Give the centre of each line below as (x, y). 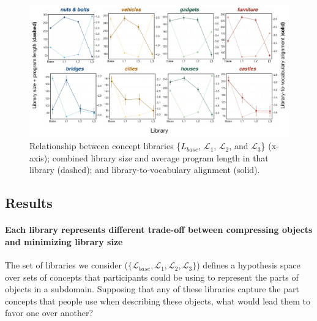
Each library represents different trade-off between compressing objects (159, 230)
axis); (40, 157)
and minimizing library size (64, 241)
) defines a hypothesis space (248, 265)
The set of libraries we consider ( (66, 265)
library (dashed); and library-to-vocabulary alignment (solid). (145, 170)
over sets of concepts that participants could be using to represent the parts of (152, 277)
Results (29, 203)
